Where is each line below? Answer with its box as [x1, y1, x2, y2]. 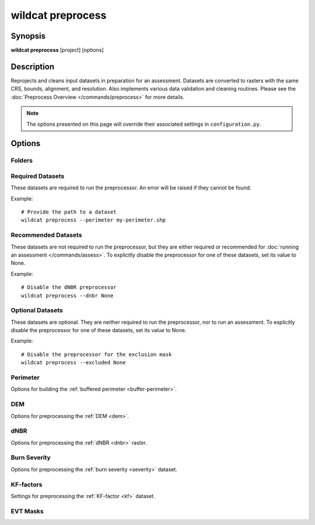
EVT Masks [10, 507, 44, 515]
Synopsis [10, 31, 46, 41]
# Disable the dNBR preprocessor [21, 284, 117, 291]
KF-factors [10, 480, 43, 488]
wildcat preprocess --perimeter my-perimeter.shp [21, 217, 166, 223]
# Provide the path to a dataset [21, 209, 117, 216]
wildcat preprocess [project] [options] [10, 47, 104, 54]
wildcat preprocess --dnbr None [21, 292, 114, 299]
